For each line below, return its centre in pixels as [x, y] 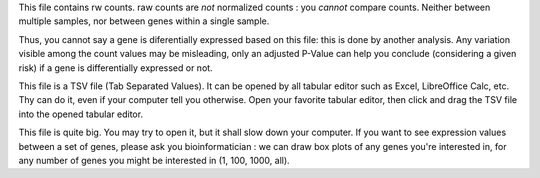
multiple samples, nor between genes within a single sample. [144, 21]
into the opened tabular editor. [81, 114]
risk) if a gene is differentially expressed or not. [116, 67]
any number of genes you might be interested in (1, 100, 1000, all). [154, 160]
